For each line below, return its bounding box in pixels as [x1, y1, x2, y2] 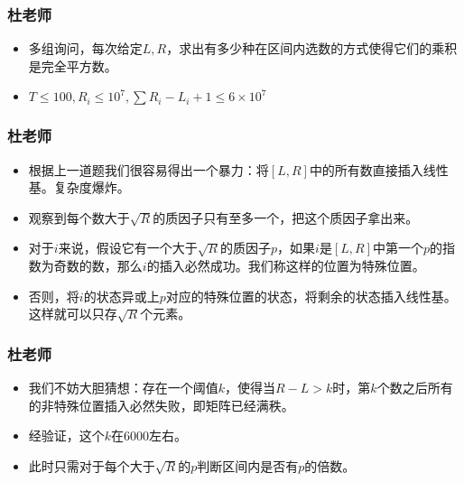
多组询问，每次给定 [28, 39, 143, 58]
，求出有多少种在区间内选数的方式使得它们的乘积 [166, 39, 458, 58]
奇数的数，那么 [53, 256, 143, 274]
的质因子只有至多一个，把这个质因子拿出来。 [153, 208, 419, 227]
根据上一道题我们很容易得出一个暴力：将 [28, 160, 269, 179]
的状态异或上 [83, 286, 160, 305]
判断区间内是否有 [197, 456, 299, 475]
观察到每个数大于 [28, 208, 130, 227]
